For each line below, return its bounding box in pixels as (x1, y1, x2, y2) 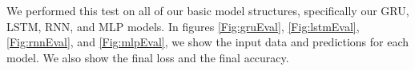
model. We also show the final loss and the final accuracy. (6, 49, 289, 65)
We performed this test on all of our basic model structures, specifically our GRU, (6, 2, 409, 18)
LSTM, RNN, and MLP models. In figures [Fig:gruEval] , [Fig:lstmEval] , (6, 18, 360, 34)
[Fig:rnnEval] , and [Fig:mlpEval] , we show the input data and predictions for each (6, 34, 409, 50)
